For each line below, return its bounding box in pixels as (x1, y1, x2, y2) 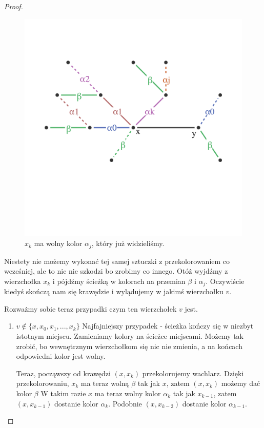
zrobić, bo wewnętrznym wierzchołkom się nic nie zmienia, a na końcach (16, 340, 242, 351)
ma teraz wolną (80, 378, 129, 389)
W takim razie (40, 388, 86, 399)
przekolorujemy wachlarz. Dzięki (142, 368, 244, 378)
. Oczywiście (206, 275, 245, 286)
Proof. (4, 1, 23, 11)
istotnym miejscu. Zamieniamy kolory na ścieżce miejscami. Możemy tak (16, 331, 244, 341)
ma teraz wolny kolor (94, 388, 161, 399)
